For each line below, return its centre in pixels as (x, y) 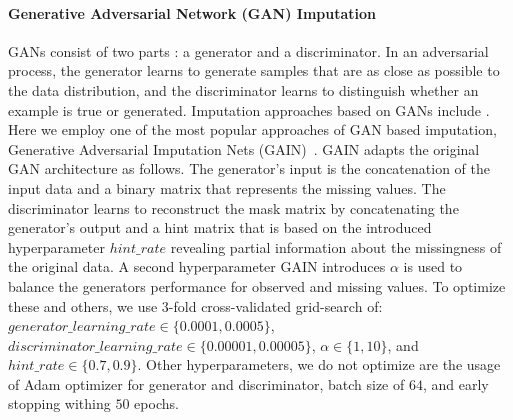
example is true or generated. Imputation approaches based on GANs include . (249, 109)
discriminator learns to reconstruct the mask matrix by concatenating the (233, 207)
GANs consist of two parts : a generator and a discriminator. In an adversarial (248, 50)
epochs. (156, 403)
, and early (455, 383)
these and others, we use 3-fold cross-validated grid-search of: (195, 305)
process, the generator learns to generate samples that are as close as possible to (254, 70)
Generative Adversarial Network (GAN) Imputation (192, 12)
